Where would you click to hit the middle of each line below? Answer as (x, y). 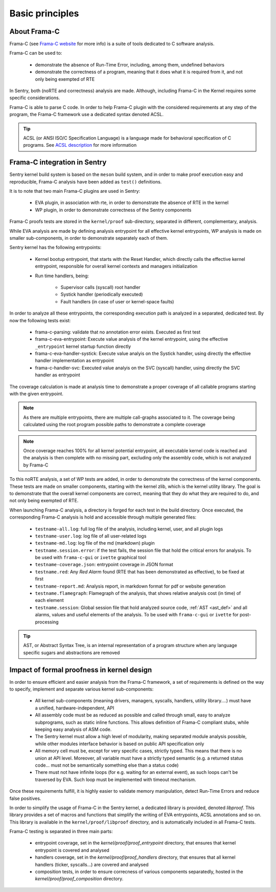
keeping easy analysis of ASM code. (73, 729)
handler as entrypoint (57, 375)
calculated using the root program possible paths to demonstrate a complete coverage (114, 425)
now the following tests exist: (40, 320)
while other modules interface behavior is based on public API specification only (120, 744)
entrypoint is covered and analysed (72, 850)
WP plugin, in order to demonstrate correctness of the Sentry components (113, 210)
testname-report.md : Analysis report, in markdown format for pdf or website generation (130, 586)
